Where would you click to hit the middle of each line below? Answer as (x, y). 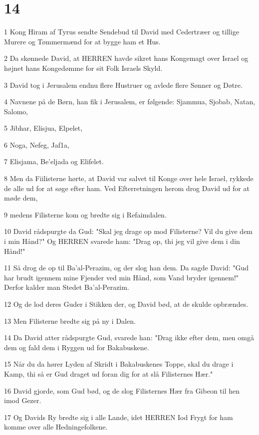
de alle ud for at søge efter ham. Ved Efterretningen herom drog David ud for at (127, 188)
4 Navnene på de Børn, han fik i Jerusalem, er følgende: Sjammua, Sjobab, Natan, (130, 102)
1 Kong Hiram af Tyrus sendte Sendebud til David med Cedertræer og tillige (122, 32)
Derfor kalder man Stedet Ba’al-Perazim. (67, 287)
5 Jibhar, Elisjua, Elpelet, (43, 128)
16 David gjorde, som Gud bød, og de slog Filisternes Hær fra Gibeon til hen (122, 390)
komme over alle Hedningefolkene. (56, 427)
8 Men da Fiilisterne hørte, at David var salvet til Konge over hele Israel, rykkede (129, 178)
